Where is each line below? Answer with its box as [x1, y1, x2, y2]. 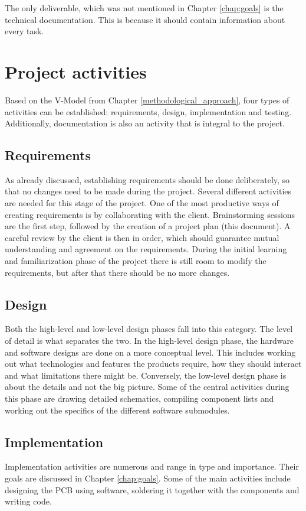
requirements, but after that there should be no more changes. [5, 266, 230, 278]
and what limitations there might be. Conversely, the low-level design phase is [5, 369, 287, 381]
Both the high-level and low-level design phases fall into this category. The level [5, 323, 293, 335]
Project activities [5, 59, 147, 83]
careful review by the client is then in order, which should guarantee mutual [5, 231, 279, 243]
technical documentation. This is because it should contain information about [5, 13, 285, 25]
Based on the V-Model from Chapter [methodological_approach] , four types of [5, 93, 289, 106]
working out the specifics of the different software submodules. [5, 403, 230, 416]
